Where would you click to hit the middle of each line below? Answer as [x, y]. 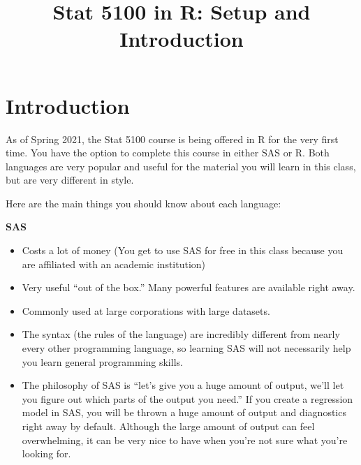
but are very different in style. [70, 180]
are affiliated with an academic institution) [114, 264]
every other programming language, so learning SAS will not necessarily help [186, 348]
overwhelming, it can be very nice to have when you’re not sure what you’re [185, 440]
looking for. [46, 453]
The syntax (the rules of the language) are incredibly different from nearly [181, 334]
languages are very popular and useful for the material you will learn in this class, [181, 166]
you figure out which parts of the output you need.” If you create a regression [187, 398]
